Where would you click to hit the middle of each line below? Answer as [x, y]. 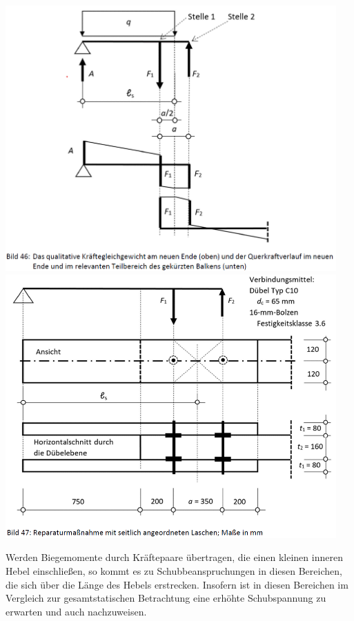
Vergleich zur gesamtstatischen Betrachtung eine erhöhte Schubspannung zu [166, 598]
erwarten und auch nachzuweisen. [76, 611]
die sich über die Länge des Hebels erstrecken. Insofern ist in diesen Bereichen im [177, 584]
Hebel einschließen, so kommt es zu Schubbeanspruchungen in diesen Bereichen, [174, 571]
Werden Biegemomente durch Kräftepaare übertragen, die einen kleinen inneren [174, 557]
